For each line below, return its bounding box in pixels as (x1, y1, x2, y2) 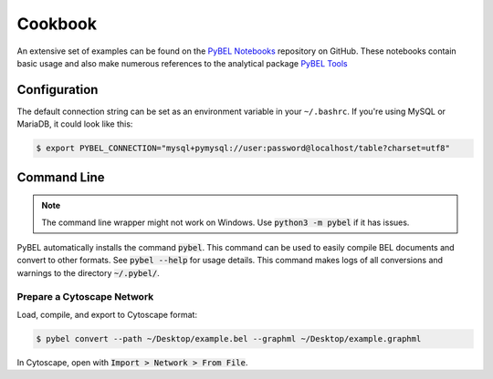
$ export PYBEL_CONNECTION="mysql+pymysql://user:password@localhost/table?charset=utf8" (36, 143, 451, 154)
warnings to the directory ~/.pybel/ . (16, 267, 160, 278)
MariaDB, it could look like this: (16, 118, 133, 129)
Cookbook (16, 14, 98, 34)
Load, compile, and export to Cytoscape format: (16, 309, 198, 320)
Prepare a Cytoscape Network (16, 290, 154, 302)
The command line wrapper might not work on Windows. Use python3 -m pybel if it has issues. (41, 217, 410, 228)
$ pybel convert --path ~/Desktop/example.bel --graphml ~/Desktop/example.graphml (36, 333, 422, 343)
